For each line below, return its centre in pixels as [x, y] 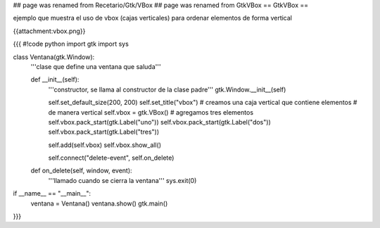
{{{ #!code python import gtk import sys [71, 44]
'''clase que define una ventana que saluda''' [96, 66]
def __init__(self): [55, 80]
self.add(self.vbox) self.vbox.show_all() [105, 145]
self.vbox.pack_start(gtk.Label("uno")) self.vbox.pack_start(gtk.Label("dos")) [159, 122]
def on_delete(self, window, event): [82, 171]
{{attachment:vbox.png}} [49, 31]
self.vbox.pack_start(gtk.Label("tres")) [104, 132]
